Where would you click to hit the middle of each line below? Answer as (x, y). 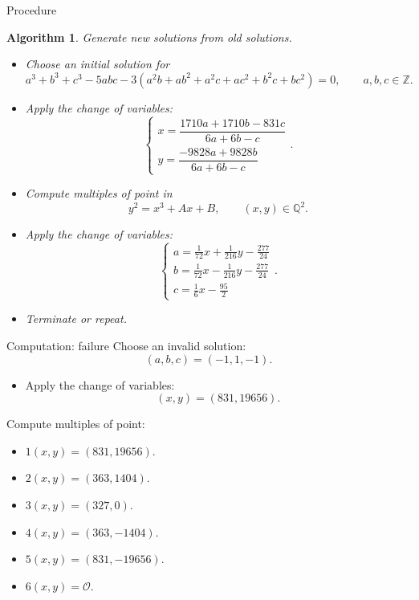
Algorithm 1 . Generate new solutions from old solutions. (149, 37)
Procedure (32, 10)
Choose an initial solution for (98, 64)
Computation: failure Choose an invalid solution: (126, 345)
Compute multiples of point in (99, 193)
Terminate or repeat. (76, 318)
